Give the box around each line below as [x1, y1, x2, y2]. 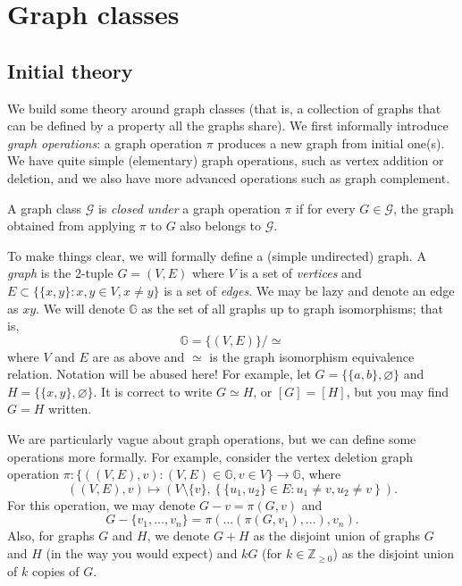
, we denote [147, 526, 210, 545]
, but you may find [346, 381, 449, 400]
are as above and [92, 347, 185, 365]
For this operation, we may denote [7, 495, 196, 514]
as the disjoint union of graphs [253, 526, 420, 545]
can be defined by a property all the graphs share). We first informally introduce [7, 116, 449, 135]
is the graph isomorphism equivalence [209, 347, 415, 365]
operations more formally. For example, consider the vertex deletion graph [7, 447, 414, 465]
